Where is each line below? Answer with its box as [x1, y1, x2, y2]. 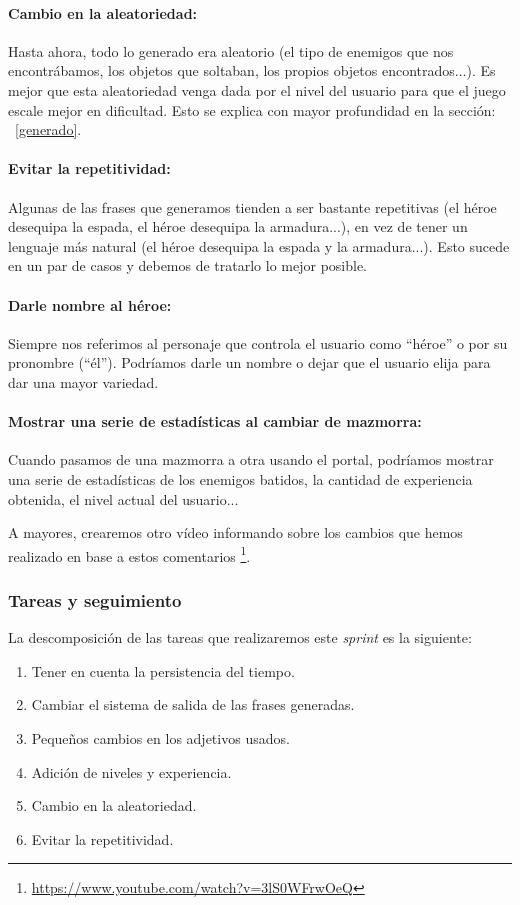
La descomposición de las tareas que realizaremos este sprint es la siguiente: [8, 627, 472, 648]
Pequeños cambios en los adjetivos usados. [31, 727, 290, 748]
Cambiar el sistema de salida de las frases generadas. [31, 694, 355, 715]
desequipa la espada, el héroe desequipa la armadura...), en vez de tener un [8, 216, 468, 237]
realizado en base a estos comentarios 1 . [8, 542, 251, 566]
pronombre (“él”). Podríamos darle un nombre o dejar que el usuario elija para [8, 352, 491, 373]
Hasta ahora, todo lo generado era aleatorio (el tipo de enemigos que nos [8, 40, 454, 61]
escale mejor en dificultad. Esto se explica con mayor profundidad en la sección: [8, 99, 496, 120]
